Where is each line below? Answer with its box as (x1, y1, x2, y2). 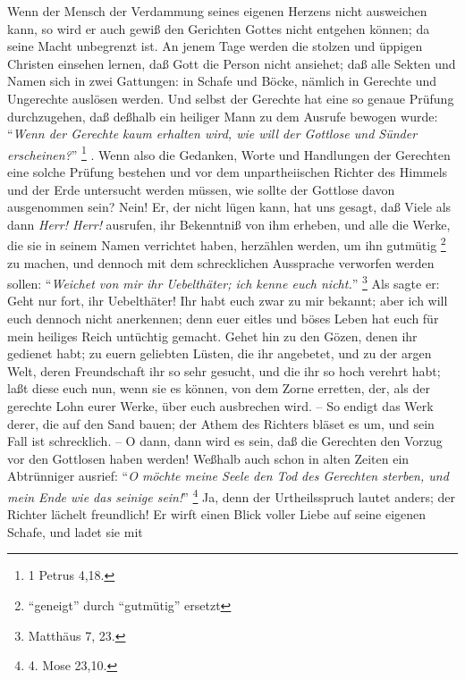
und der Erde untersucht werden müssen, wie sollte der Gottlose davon (7, 180, 395, 198)
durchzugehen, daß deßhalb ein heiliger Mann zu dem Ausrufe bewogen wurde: (7, 106, 438, 125)
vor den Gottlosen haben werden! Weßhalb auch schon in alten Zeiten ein (7, 449, 410, 467)
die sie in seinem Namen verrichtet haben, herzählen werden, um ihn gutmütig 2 (7, 233, 446, 255)
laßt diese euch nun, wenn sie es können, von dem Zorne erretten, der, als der (7, 379, 430, 398)
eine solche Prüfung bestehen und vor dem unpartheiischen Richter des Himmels (7, 163, 448, 180)
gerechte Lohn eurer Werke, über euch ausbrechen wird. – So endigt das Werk (7, 397, 434, 416)
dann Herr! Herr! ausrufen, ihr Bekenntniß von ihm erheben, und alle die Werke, (7, 214, 451, 233)
